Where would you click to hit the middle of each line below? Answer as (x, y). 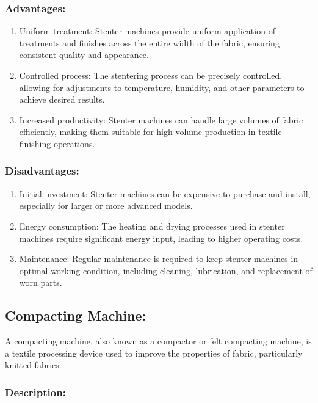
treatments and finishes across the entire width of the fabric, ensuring (149, 42)
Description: (35, 392)
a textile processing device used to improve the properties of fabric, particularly (154, 353)
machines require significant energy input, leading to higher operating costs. (161, 238)
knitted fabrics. (33, 365)
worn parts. (41, 282)
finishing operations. (57, 143)
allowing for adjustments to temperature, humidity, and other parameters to (162, 87)
